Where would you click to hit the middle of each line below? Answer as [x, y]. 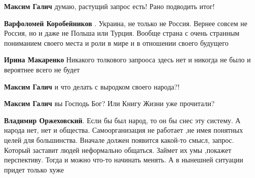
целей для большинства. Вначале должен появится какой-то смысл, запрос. [119, 140]
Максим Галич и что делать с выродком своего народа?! [92, 86]
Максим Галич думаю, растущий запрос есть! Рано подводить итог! [109, 6]
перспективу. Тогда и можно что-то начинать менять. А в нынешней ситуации [124, 160]
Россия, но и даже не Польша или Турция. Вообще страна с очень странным [122, 33]
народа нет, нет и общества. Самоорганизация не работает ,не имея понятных [123, 130]
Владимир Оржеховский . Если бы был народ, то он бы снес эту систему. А [122, 120]
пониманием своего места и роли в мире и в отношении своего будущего [116, 42]
